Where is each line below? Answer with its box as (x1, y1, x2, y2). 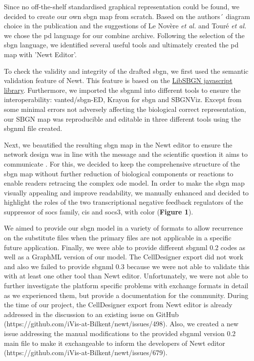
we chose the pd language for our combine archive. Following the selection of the (4, 30, 245, 40)
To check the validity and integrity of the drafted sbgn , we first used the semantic (4, 65, 249, 76)
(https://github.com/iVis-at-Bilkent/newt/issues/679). (4, 347, 168, 358)
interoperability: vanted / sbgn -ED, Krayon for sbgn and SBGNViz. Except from (4, 94, 242, 105)
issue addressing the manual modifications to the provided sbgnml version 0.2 (4, 328, 236, 338)
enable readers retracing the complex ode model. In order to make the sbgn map (4, 178, 245, 188)
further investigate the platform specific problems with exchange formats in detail (4, 280, 249, 291)
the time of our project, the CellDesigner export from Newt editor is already (4, 299, 233, 310)
